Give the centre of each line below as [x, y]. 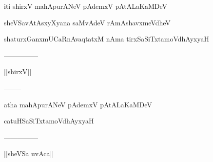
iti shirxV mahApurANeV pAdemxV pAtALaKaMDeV [86, 6]
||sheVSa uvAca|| [29, 153]
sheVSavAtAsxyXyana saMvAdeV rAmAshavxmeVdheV [87, 22]
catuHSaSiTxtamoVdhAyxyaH [49, 121]
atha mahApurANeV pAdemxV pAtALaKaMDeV [78, 104]
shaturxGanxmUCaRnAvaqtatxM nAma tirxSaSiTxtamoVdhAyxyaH [106, 39]
